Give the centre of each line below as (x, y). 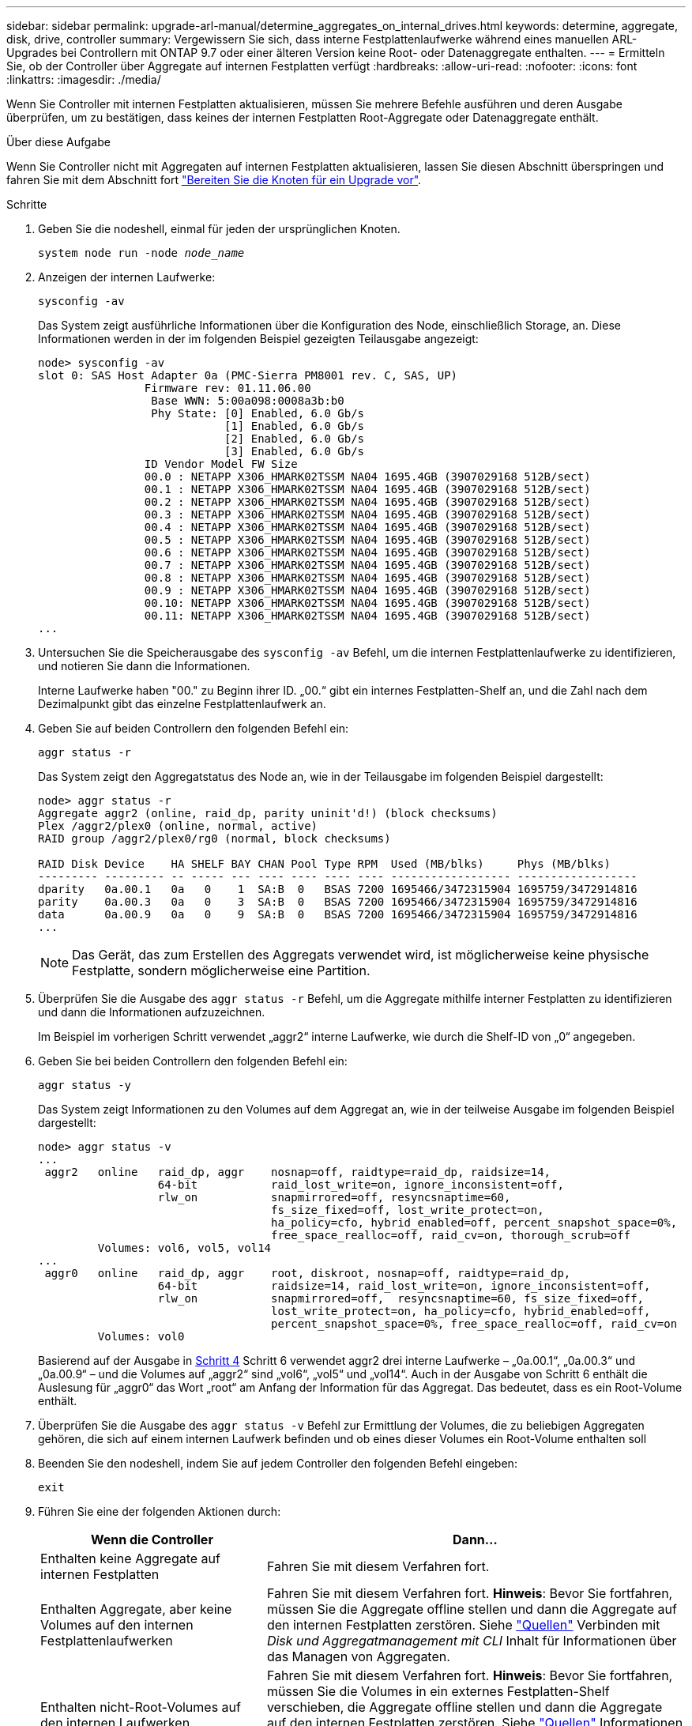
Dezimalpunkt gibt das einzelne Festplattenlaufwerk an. (182, 704)
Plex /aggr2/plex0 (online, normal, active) (178, 826)
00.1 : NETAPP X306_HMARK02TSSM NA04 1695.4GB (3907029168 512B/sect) (367, 489)
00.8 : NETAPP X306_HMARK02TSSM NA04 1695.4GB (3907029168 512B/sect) (367, 578)
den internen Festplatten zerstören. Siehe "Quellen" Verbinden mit (463, 1625)
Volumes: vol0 (141, 1336)
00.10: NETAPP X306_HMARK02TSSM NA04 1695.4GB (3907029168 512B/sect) (367, 603)
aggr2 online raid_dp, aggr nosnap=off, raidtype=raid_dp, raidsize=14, (298, 1172)
